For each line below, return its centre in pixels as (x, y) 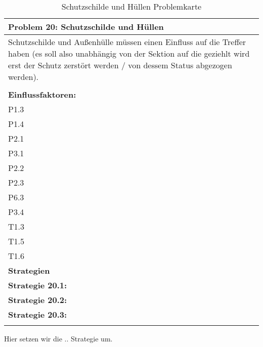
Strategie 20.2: (38, 300)
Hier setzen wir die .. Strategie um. (58, 338)
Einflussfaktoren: (42, 94)
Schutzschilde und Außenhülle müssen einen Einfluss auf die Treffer (127, 42)
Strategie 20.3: (38, 314)
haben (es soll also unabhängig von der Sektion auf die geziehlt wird (129, 53)
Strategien (29, 270)
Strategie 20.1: (38, 285)
